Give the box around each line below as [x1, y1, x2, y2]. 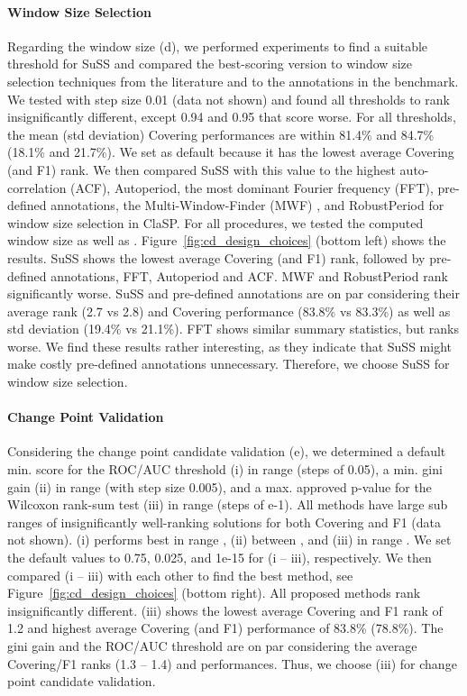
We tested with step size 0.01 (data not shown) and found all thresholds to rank [7, 89, 450, 108]
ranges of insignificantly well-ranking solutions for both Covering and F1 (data [7, 512, 441, 531]
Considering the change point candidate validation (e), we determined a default [7, 442, 446, 461]
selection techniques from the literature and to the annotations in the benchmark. [7, 71, 459, 90]
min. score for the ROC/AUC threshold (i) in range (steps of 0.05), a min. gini [7, 460, 443, 479]
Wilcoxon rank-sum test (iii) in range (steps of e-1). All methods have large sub [7, 495, 448, 514]
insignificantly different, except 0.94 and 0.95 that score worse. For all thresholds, [7, 107, 456, 126]
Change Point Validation [7, 408, 164, 426]
